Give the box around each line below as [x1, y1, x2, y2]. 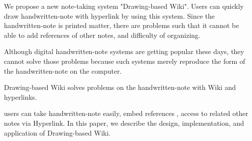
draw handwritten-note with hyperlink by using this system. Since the [4, 10, 215, 21]
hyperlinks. [4, 91, 37, 102]
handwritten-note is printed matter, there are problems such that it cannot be [4, 20, 239, 30]
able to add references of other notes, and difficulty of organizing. [4, 29, 200, 40]
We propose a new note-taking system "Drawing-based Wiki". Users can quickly [4, 1, 244, 11]
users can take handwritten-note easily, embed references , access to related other [4, 108, 249, 118]
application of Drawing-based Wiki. [4, 127, 111, 138]
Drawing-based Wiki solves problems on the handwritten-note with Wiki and [4, 82, 236, 92]
